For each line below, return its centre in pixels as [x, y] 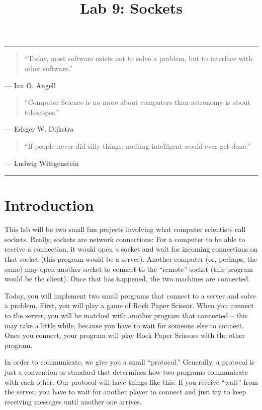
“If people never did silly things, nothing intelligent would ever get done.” [137, 145]
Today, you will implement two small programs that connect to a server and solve [130, 295]
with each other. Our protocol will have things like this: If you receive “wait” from [131, 382]
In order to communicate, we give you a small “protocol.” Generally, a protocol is [129, 362]
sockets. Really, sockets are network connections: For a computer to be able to [125, 239]
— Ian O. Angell [30, 85]
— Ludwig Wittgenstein [42, 163]
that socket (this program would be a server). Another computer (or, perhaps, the [131, 259]
